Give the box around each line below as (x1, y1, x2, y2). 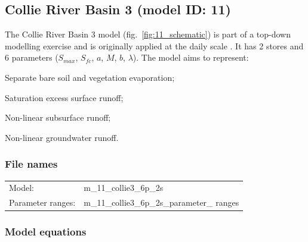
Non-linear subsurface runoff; (5, 111, 111, 124)
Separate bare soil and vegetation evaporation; (5, 71, 175, 83)
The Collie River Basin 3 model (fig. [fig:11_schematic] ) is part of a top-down (5, 28, 291, 40)
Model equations (5, 224, 87, 239)
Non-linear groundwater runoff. (5, 131, 119, 143)
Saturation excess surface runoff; (5, 91, 124, 103)
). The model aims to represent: (133, 51, 249, 64)
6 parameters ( (5, 51, 58, 64)
